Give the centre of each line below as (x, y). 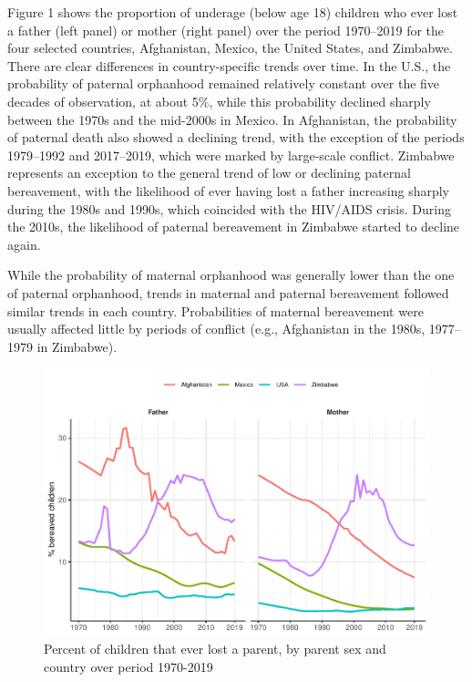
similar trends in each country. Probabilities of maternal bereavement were (215, 310)
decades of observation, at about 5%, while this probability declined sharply (219, 101)
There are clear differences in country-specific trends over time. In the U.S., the (229, 65)
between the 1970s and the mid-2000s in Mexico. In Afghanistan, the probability (232, 119)
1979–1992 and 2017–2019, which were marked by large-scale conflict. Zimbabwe (231, 155)
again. (24, 244)
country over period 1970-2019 (128, 666)
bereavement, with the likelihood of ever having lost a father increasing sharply (228, 190)
